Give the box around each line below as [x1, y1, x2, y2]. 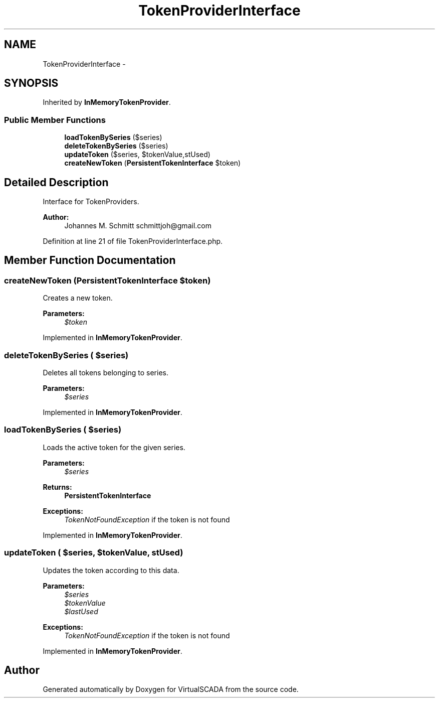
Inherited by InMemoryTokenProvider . [43, 98, 171, 107]
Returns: [43, 482, 72, 491]
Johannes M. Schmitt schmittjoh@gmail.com [64, 221, 211, 230]
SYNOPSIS [4, 77, 59, 90]
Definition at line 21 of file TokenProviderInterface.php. [43, 237, 223, 246]
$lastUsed [64, 607, 98, 616]
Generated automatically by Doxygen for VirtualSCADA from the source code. [43, 685, 299, 694]
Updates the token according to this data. [43, 566, 179, 575]
